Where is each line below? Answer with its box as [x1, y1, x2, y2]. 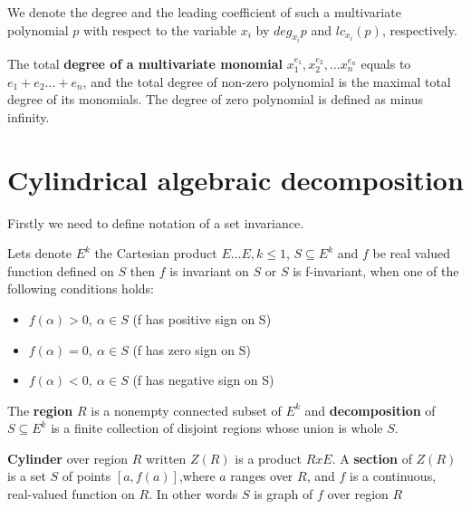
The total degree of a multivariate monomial [7, 54, 283, 73]
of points [62, 466, 111, 485]
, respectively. [381, 20, 457, 39]
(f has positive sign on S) [132, 309, 272, 328]
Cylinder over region [7, 448, 129, 467]
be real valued [372, 244, 451, 263]
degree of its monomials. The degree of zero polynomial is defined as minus [7, 90, 423, 109]
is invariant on [169, 261, 249, 280]
